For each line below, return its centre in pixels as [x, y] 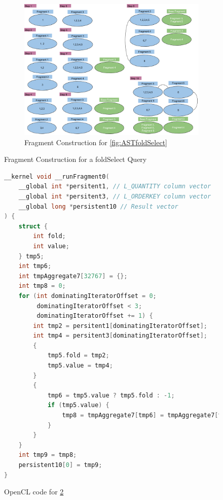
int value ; [51, 246]
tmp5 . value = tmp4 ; [80, 366]
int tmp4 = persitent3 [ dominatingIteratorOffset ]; [120, 336]
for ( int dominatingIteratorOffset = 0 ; [87, 296]
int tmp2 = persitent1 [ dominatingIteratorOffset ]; [120, 326]
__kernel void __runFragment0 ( [57, 176]
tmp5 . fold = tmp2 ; [78, 356]
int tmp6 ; [35, 266]
